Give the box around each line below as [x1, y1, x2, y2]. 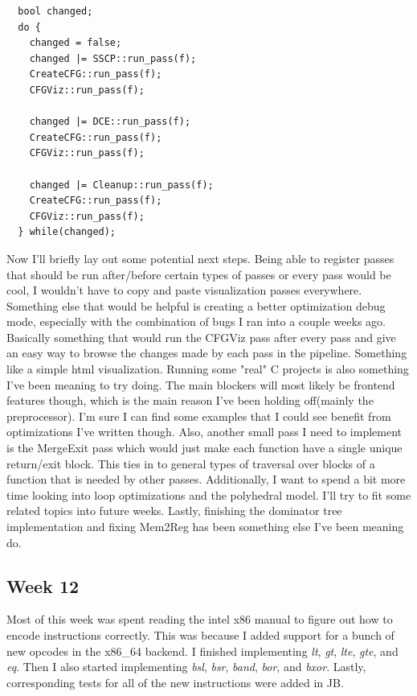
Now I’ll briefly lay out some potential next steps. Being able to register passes [6, 249, 395, 266]
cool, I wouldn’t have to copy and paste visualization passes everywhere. [6, 282, 362, 299]
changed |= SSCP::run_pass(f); [29, 52, 197, 64]
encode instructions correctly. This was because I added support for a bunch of [6, 626, 395, 643]
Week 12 [6, 573, 80, 598]
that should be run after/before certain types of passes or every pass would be [6, 266, 391, 282]
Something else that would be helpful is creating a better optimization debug [6, 297, 386, 314]
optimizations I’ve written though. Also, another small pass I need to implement [6, 423, 403, 440]
